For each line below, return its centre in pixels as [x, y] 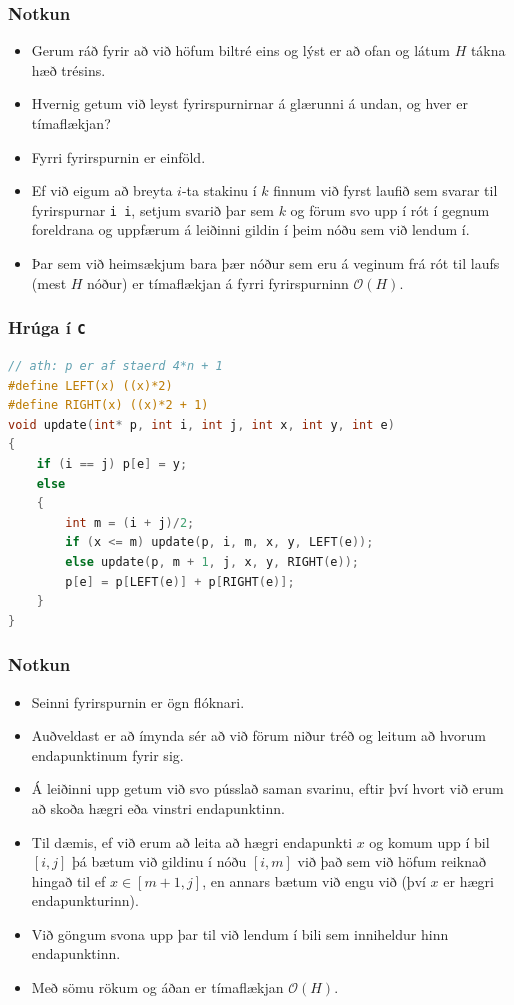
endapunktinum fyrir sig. [107, 754]
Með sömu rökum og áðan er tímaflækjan [157, 987]
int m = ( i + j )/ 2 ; [130, 522]
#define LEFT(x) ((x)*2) [90, 385]
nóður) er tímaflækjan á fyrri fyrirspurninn [218, 282]
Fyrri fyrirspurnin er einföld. [118, 156]
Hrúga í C [47, 327]
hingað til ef [68, 880]
